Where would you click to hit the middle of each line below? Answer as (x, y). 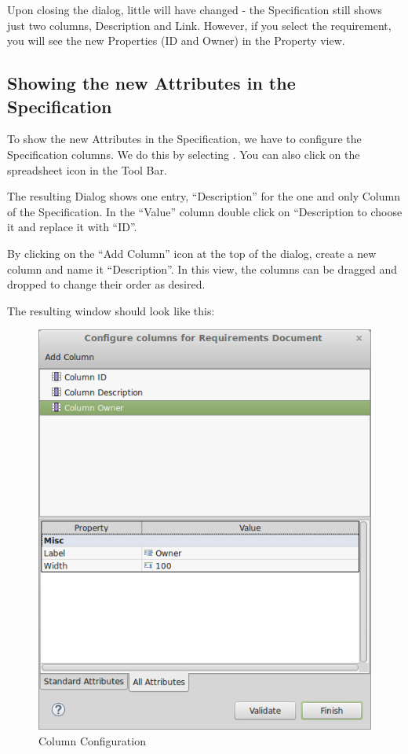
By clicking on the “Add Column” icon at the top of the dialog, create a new (192, 253)
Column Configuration (92, 740)
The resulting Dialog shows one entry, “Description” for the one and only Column (204, 196)
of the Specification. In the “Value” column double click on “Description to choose (205, 211)
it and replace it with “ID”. (72, 227)
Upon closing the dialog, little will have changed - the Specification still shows (195, 9)
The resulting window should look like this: (111, 310)
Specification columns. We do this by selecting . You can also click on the (184, 154)
